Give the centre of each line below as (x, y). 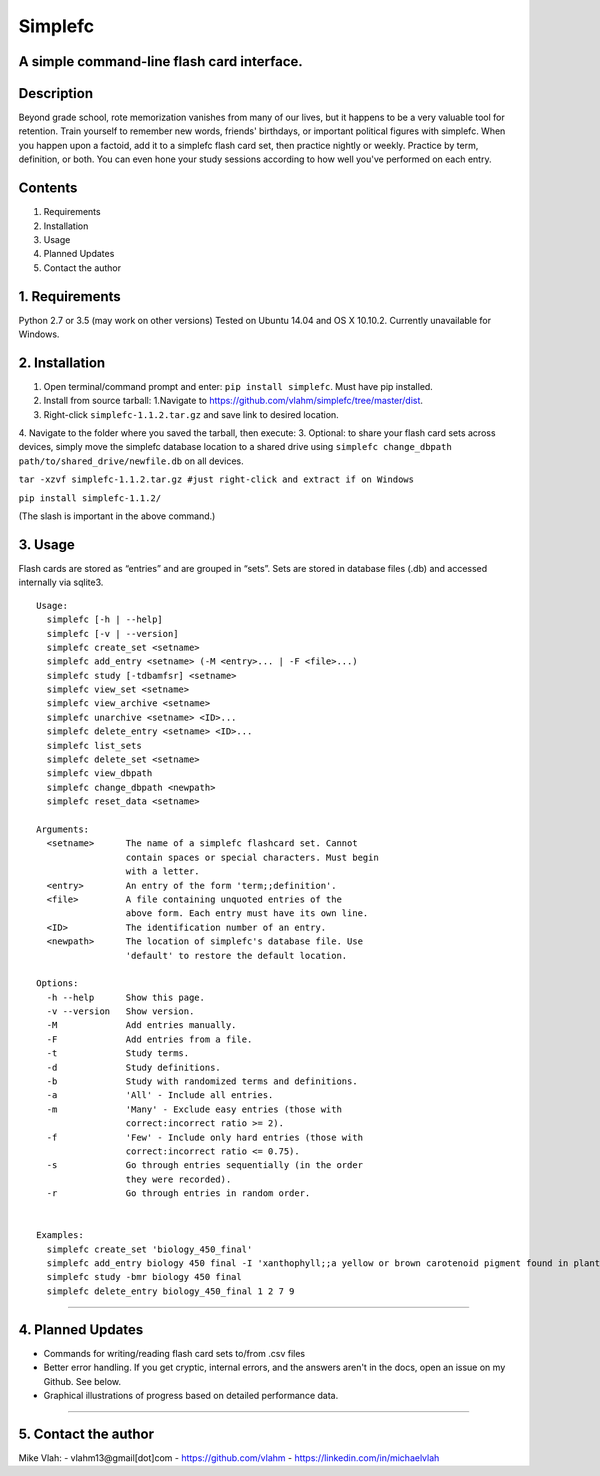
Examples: (60, 1235)
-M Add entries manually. (141, 1025)
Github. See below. (82, 1381)
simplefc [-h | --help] (105, 619)
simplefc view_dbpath (99, 773)
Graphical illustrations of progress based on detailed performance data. (191, 1395)
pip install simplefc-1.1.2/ (90, 498)
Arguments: (63, 829)
